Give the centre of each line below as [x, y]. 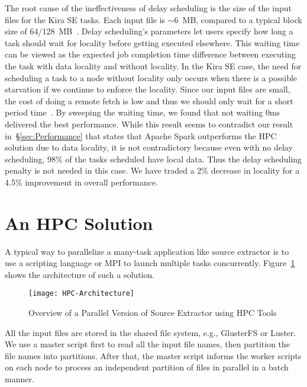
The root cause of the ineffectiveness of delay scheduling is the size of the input [148, 8]
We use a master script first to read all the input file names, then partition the [148, 344]
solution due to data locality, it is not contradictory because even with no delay [149, 147]
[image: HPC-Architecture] [81, 294]
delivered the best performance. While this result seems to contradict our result [149, 124]
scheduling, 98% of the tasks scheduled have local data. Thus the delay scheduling [153, 159]
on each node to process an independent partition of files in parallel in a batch [147, 367]
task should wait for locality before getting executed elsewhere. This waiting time [152, 42]
